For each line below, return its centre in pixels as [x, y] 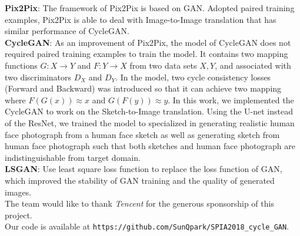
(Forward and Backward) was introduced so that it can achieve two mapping [143, 88]
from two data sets [163, 65]
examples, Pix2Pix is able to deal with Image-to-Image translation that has [141, 19]
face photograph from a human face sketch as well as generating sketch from [142, 134]
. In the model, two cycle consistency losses [193, 77]
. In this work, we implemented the [231, 100]
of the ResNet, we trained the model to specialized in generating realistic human [150, 122]
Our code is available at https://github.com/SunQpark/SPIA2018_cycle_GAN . [147, 226]
